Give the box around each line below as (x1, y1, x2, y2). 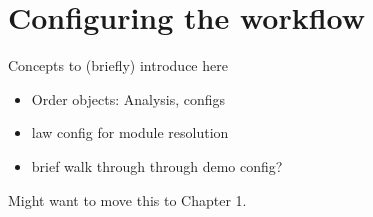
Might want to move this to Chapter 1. (8, 189, 247, 210)
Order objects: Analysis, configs (31, 88, 226, 109)
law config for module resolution (31, 122, 229, 143)
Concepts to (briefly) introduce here (8, 55, 228, 76)
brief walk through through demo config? (31, 155, 283, 176)
